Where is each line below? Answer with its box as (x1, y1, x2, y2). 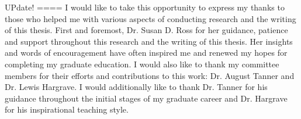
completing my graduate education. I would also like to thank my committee (5, 57, 279, 70)
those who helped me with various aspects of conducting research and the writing (5, 12, 296, 24)
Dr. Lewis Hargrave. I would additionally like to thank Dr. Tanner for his (5, 81, 268, 93)
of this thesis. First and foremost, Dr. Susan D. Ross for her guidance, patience (5, 24, 288, 36)
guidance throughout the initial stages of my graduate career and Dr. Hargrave (5, 92, 288, 104)
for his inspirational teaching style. (5, 103, 129, 116)
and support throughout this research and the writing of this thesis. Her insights (5, 35, 293, 47)
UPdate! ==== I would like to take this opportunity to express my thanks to (5, 1, 285, 13)
